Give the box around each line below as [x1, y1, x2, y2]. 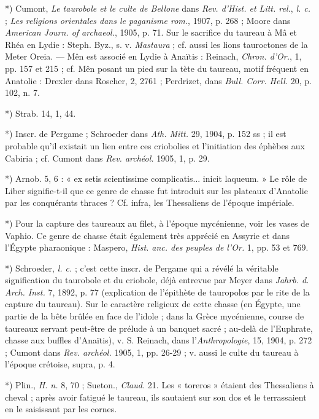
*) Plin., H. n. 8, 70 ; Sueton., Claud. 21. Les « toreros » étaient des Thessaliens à [5, 378, 314, 391]
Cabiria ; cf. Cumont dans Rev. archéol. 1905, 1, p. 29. [5, 151, 210, 164]
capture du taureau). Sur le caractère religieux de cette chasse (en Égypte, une [5, 297, 301, 310]
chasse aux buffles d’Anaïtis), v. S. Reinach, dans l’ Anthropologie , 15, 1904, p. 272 [5, 334, 312, 347]
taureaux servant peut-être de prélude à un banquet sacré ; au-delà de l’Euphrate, [5, 321, 313, 334]
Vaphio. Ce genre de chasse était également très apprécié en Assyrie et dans [5, 229, 290, 241]
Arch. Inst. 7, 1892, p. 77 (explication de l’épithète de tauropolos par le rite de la [5, 285, 310, 298]
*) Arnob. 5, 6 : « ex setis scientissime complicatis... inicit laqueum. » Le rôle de [5, 172, 307, 185]
